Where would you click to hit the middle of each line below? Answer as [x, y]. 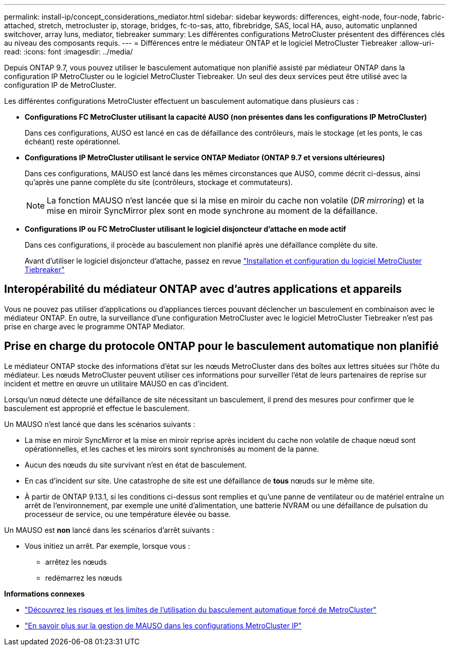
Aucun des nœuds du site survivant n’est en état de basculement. [136, 465]
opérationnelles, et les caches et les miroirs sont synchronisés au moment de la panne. [172, 449]
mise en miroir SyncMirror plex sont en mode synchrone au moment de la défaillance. [212, 211]
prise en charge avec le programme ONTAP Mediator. [95, 326]
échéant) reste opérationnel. [73, 142]
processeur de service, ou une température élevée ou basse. [128, 514]
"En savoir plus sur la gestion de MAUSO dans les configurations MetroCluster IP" [163, 625]
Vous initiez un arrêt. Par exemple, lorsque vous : [107, 546]
